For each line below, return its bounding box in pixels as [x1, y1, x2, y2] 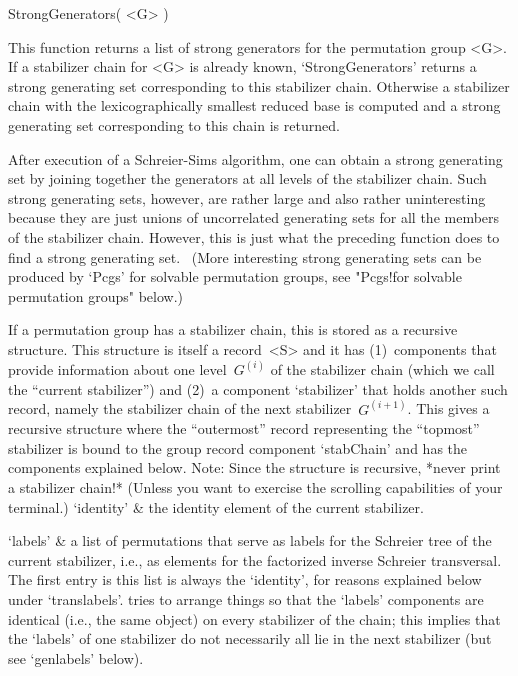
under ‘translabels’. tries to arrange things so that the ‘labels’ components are [8, 588, 484, 609]
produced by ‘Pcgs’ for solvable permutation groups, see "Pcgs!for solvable [8, 266, 462, 287]
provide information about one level [8, 358, 227, 379]
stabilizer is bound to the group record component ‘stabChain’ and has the [8, 437, 468, 458]
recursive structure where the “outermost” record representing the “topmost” [8, 418, 480, 439]
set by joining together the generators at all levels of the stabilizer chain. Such [8, 168, 487, 189]
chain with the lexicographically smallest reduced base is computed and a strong [8, 95, 501, 116]
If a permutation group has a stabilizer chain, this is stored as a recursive [8, 319, 458, 340]
